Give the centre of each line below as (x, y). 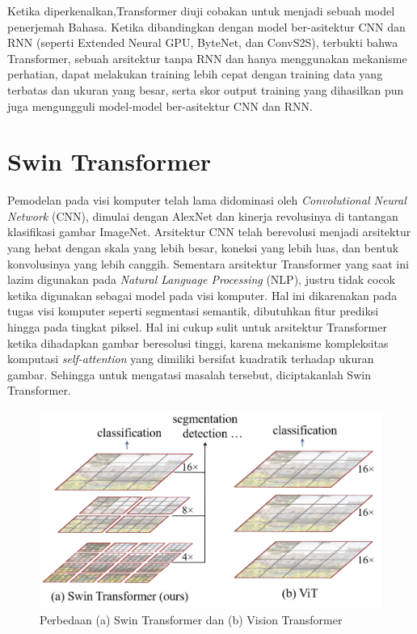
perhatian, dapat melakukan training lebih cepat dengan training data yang (195, 74)
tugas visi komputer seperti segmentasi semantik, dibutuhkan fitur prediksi (193, 311)
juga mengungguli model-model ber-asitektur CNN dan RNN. (160, 106)
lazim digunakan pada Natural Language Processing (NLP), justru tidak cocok (201, 279)
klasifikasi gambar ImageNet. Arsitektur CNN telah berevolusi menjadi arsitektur (209, 232)
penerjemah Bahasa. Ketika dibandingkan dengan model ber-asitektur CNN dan (206, 26)
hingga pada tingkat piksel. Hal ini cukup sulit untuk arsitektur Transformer (197, 327)
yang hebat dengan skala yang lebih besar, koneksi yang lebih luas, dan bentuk (203, 248)
